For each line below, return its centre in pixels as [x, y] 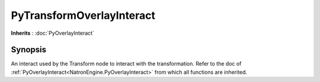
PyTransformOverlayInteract [83, 15]
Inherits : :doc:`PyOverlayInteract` [53, 33]
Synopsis [29, 50]
